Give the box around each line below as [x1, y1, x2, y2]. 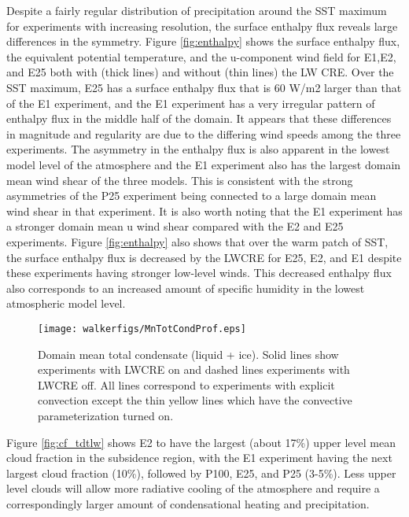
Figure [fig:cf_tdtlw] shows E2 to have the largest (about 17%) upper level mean [6, 434, 396, 450]
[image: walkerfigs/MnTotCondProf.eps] [38, 323, 246, 334]
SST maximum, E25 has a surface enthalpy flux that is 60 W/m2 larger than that [6, 79, 402, 95]
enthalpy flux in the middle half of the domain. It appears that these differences [6, 110, 392, 127]
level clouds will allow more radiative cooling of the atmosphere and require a [6, 480, 380, 497]
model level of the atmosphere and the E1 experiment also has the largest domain [6, 156, 401, 172]
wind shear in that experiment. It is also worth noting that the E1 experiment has [6, 202, 403, 219]
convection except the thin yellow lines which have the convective [38, 392, 352, 408]
